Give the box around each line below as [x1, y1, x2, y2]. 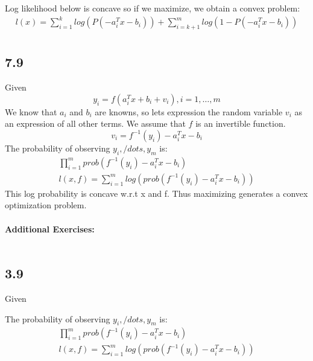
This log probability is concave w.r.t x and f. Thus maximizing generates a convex [5, 187, 308, 199]
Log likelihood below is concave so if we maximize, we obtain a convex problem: [5, 2, 300, 14]
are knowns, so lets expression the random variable [95, 105, 283, 118]
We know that [5, 105, 57, 118]
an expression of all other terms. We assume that [5, 117, 186, 130]
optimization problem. [5, 199, 87, 211]
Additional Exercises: [5, 222, 95, 235]
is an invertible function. [195, 117, 286, 130]
